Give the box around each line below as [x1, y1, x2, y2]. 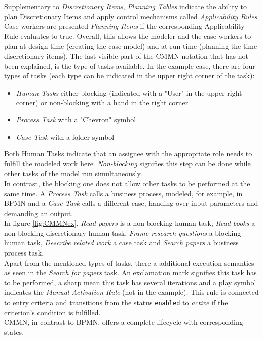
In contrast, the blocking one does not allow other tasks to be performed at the [4, 178, 250, 188]
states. [4, 326, 24, 337]
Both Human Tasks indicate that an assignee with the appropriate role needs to [4, 148, 252, 159]
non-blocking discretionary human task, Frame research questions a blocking [4, 227, 241, 238]
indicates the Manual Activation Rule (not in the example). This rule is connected [4, 287, 259, 298]
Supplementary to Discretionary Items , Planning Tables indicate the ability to [4, 1, 247, 11]
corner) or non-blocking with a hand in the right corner [16, 97, 189, 108]
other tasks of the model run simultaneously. [4, 168, 142, 179]
